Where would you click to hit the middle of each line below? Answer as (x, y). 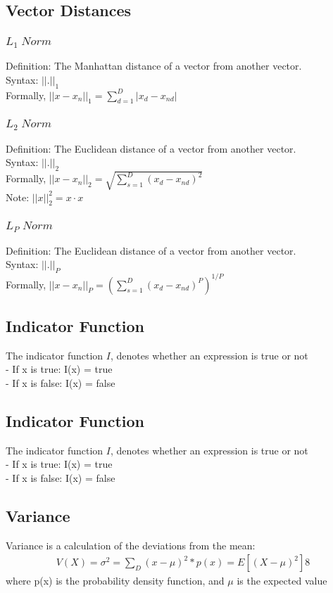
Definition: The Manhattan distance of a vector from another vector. (154, 66)
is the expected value (282, 581)
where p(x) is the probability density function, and (115, 581)
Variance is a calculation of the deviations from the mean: (131, 545)
